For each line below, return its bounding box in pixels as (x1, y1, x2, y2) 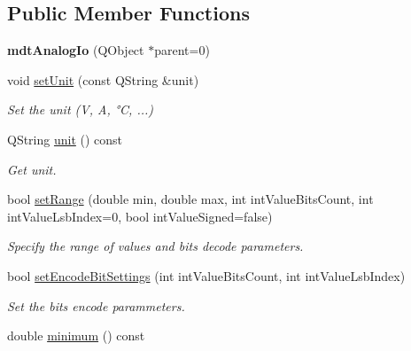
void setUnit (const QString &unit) (7, 70, 199, 89)
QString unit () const (7, 129, 123, 148)
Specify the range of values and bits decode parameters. (7, 237, 304, 255)
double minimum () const (7, 326, 145, 345)
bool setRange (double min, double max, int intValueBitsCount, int (7, 190, 374, 208)
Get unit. (7, 160, 57, 178)
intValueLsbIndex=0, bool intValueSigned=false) (7, 207, 273, 225)
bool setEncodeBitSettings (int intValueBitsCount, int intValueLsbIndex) (7, 266, 406, 285)
